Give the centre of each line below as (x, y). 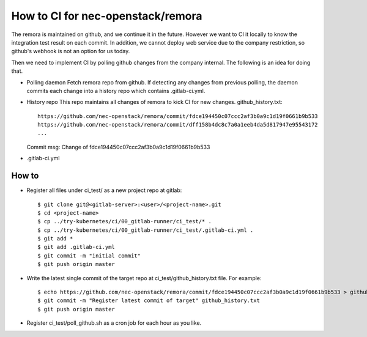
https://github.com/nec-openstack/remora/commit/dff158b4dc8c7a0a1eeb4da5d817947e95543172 (178, 125)
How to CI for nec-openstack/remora (107, 16)
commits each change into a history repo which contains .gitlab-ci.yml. (116, 91)
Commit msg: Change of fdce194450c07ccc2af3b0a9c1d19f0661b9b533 (118, 147)
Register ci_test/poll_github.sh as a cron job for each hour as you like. (114, 323)
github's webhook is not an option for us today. (71, 51)
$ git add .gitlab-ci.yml (76, 247)
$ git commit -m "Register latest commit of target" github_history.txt (149, 301)
